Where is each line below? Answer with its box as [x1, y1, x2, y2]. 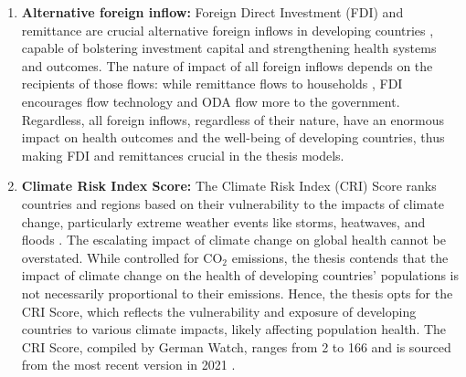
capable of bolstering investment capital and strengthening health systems [21, 38, 437, 58]
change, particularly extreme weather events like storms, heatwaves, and [21, 212, 426, 231]
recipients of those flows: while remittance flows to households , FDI [21, 74, 403, 93]
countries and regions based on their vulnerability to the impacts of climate [21, 194, 444, 213]
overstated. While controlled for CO [21, 247, 223, 267]
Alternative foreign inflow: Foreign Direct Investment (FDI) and [21, 3, 404, 21]
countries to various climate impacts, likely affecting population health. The [21, 319, 447, 339]
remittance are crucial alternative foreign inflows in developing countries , [21, 20, 434, 39]
